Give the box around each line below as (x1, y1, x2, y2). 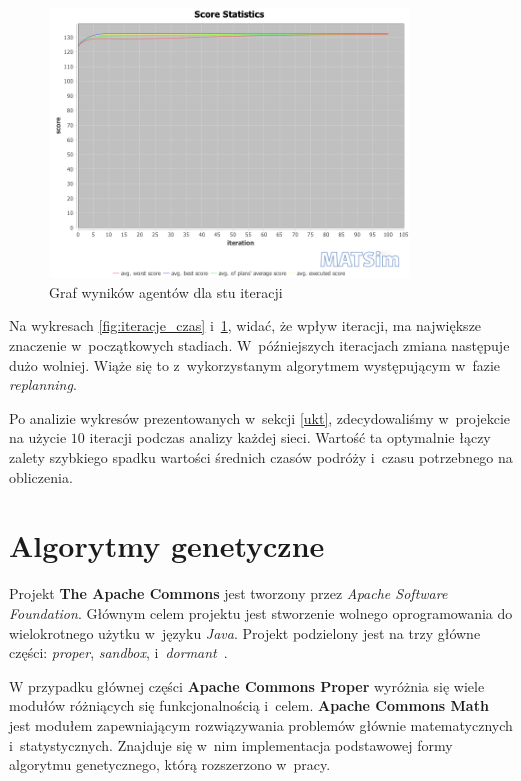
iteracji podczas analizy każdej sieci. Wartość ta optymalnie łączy (89, 427, 491, 448)
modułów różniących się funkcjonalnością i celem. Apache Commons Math (9, 695, 489, 716)
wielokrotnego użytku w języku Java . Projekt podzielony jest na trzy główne (9, 622, 481, 643)
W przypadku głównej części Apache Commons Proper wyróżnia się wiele (9, 675, 485, 696)
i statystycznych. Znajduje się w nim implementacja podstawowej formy (9, 734, 453, 755)
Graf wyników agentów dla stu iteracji (49, 281, 283, 302)
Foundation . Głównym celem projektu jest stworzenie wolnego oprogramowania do (9, 602, 513, 623)
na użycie (9, 427, 67, 448)
